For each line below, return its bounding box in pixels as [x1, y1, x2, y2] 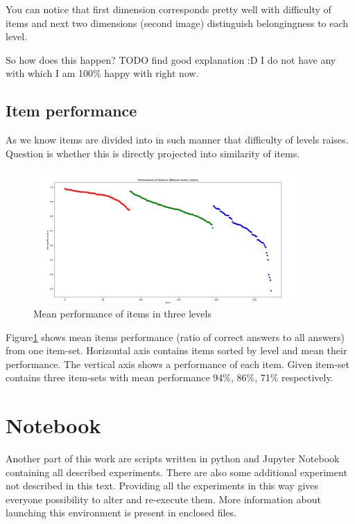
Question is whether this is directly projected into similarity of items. [6, 146, 300, 160]
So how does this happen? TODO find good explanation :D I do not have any [6, 52, 336, 67]
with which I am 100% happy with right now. [6, 66, 199, 80]
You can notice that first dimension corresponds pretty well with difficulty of [6, 2, 331, 16]
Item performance [6, 100, 137, 121]
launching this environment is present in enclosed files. [6, 505, 236, 520]
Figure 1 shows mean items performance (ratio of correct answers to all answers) [6, 329, 345, 344]
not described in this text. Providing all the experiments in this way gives [6, 478, 319, 493]
